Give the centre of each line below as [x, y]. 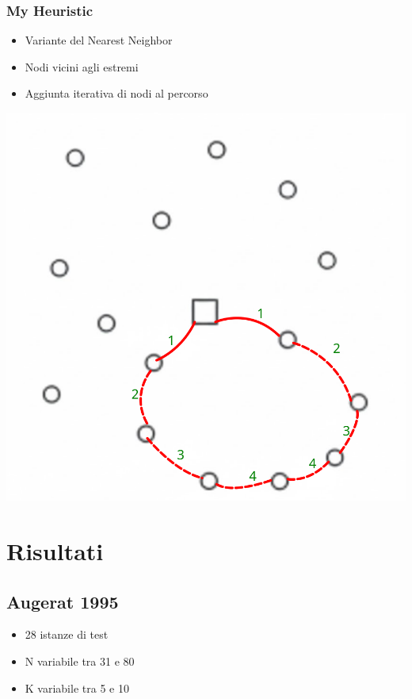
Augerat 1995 [63, 601]
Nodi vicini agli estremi [82, 66]
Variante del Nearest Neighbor [99, 40]
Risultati [55, 550]
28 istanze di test [67, 634]
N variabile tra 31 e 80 [80, 661]
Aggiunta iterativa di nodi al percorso [116, 93]
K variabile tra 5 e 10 [77, 687]
